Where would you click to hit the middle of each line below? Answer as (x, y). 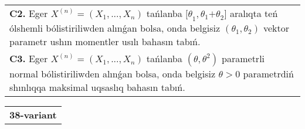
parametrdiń (268, 74)
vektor (276, 28)
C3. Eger (29, 59)
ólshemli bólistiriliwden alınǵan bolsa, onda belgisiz (115, 28)
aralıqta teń (254, 13)
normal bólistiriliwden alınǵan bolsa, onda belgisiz (113, 74)
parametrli (243, 59)
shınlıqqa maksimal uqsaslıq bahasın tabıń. (97, 87)
